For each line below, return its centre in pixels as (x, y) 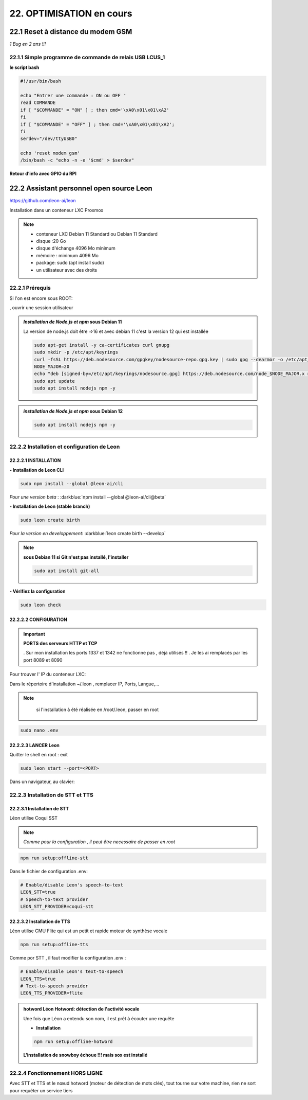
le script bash (24, 67)
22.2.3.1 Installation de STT (39, 808)
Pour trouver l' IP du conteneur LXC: (48, 675)
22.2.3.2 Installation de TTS (40, 921)
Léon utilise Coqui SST (33, 818)
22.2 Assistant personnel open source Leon (81, 189)
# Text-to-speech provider (54, 986)
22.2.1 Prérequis (30, 288)
